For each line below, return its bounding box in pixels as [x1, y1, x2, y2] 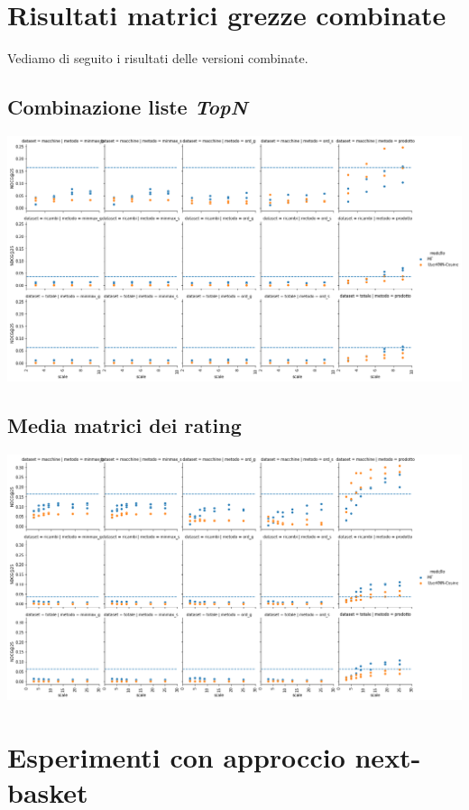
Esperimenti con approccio [7, 738, 345, 775]
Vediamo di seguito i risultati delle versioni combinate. [7, 49, 308, 68]
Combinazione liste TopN [7, 93, 248, 121]
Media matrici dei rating [7, 411, 242, 439]
